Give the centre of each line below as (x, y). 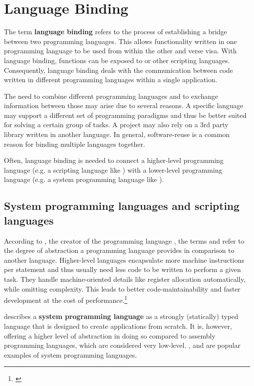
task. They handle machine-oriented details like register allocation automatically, (125, 279)
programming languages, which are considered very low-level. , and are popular (122, 345)
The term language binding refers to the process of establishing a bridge (116, 32)
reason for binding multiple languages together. (74, 144)
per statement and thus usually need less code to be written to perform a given (123, 269)
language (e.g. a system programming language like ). (84, 179)
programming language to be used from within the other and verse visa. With (120, 51)
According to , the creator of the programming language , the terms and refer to (124, 240)
